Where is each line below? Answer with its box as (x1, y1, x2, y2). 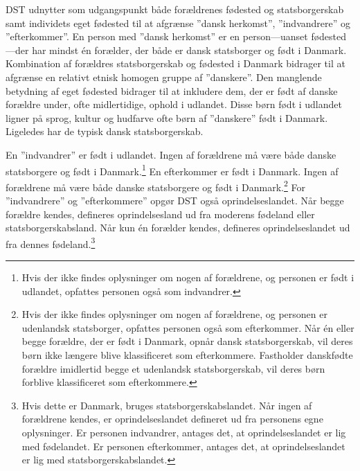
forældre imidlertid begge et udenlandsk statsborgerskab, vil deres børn (21, 361, 325, 375)
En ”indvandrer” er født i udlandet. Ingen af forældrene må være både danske (6, 147, 336, 161)
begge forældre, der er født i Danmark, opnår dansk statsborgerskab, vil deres (21, 334, 353, 348)
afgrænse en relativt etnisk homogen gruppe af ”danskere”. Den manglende (6, 69, 322, 84)
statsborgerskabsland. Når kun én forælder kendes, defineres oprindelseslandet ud (6, 220, 350, 235)
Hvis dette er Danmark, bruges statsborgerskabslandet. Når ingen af (21, 398, 312, 412)
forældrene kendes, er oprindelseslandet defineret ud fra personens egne (21, 411, 323, 426)
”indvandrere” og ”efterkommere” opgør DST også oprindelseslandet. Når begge (6, 193, 344, 208)
